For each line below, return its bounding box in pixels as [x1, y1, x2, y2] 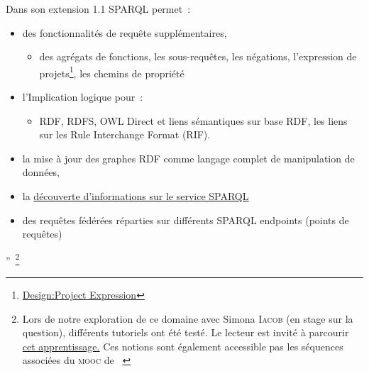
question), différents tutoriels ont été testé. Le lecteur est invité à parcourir [22, 325, 349, 340]
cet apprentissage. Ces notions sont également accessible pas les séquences [22, 338, 343, 353]
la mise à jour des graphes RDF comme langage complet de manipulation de [22, 150, 355, 165]
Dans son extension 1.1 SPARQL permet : [6, 1, 191, 16]
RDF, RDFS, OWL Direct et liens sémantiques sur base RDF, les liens [39, 113, 348, 128]
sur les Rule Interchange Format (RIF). [39, 127, 211, 142]
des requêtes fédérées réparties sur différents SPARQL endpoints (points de [22, 212, 349, 227]
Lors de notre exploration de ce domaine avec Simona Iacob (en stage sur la [22, 311, 353, 326]
